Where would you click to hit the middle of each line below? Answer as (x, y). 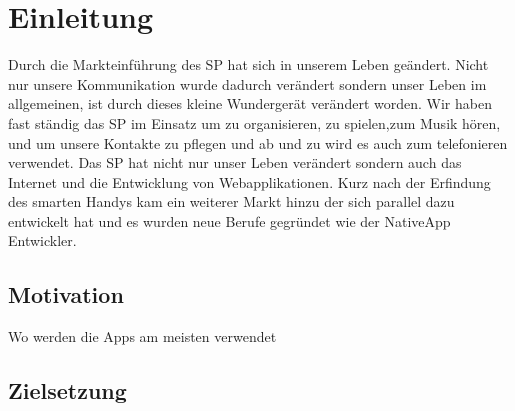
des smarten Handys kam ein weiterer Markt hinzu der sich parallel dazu (231, 201)
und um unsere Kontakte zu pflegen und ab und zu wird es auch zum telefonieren (258, 142)
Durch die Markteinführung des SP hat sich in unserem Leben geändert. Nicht (248, 64)
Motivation (66, 294)
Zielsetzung (67, 390)
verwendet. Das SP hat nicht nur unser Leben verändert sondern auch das (235, 162)
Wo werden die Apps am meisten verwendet (142, 336)
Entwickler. (42, 240)
